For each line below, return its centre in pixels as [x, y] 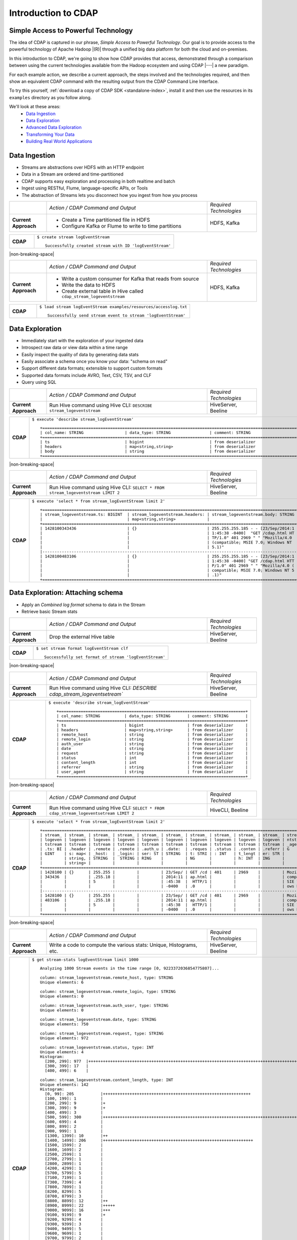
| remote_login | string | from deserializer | [152, 739]
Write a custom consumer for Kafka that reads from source [130, 279]
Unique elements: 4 [62, 1052]
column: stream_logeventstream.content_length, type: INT [106, 1080]
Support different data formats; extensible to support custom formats [92, 368]
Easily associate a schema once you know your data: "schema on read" [95, 362]
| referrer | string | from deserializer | [152, 767]
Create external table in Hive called [102, 291]
